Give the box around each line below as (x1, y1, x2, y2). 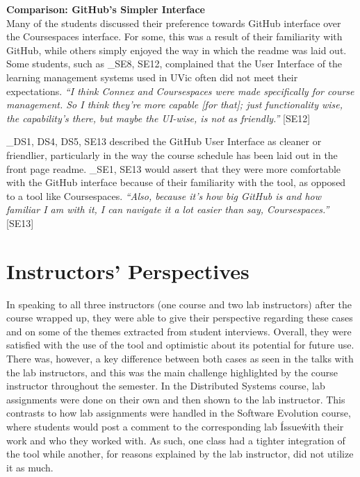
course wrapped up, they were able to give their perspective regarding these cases (6, 310, 353, 325)
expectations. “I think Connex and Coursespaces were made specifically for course (6, 83, 354, 98)
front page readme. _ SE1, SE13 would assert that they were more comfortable (6, 161, 341, 176)
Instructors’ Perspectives (6, 256, 249, 285)
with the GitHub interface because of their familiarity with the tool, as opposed (6, 175, 346, 190)
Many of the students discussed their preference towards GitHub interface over (6, 15, 341, 30)
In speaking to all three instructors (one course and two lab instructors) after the (6, 296, 352, 311)
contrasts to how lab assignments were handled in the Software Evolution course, (6, 405, 351, 420)
